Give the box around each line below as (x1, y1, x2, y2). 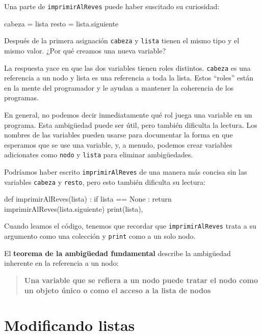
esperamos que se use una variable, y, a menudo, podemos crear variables (4, 139, 232, 150)
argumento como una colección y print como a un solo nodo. (4, 231, 196, 241)
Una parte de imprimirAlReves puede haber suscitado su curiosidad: (4, 1, 220, 11)
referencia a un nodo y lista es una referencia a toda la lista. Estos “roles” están (4, 72, 253, 83)
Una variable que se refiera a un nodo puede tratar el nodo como (24, 274, 258, 285)
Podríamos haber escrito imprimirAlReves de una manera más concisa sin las (4, 166, 247, 177)
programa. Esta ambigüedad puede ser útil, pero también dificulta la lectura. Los (4, 119, 257, 130)
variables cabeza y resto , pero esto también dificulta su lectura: (4, 176, 205, 187)
